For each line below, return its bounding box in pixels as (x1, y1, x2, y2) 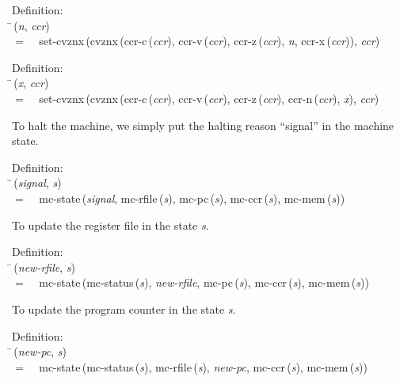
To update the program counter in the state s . (12, 300, 236, 317)
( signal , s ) (13, 174, 62, 191)
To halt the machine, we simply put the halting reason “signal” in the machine (12, 116, 394, 133)
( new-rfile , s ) (13, 258, 75, 275)
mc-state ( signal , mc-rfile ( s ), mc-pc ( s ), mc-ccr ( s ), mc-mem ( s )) (39, 189, 345, 206)
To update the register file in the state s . (12, 216, 209, 233)
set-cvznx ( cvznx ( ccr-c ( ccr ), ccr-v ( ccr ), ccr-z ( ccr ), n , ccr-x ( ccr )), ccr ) (39, 32, 380, 49)
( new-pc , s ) (13, 343, 67, 360)
